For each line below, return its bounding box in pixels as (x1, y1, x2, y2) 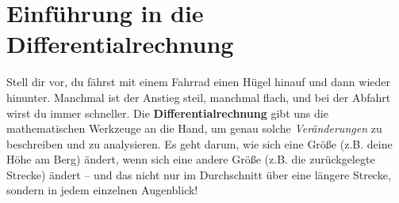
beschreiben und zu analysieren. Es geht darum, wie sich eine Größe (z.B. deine (6, 135, 393, 152)
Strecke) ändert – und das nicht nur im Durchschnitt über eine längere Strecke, (6, 166, 391, 182)
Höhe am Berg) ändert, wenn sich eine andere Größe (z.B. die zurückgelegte (6, 151, 375, 167)
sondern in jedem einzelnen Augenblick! (6, 182, 198, 198)
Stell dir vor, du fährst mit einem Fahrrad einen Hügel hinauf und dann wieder (6, 73, 390, 90)
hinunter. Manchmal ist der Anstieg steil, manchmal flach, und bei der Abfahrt (6, 88, 391, 105)
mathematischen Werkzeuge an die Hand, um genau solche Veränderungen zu (6, 120, 382, 137)
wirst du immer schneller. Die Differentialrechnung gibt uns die (6, 104, 328, 121)
